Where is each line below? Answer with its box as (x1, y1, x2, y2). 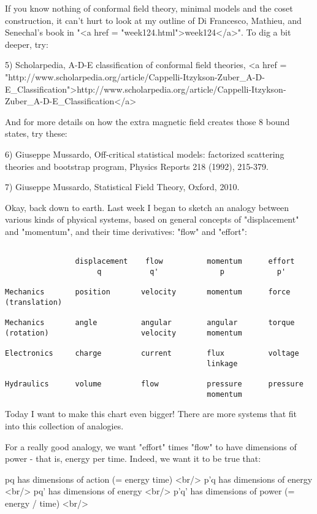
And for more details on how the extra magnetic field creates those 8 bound (5, 115, 290, 128)
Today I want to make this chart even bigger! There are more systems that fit (5, 407, 297, 420)
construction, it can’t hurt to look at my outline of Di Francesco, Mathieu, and (5, 13, 302, 26)
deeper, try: (5, 37, 48, 50)
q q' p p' (97, 267, 286, 276)
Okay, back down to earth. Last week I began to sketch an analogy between (5, 201, 289, 213)
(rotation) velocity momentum (5, 328, 242, 337)
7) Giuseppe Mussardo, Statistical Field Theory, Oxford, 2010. (5, 180, 240, 193)
